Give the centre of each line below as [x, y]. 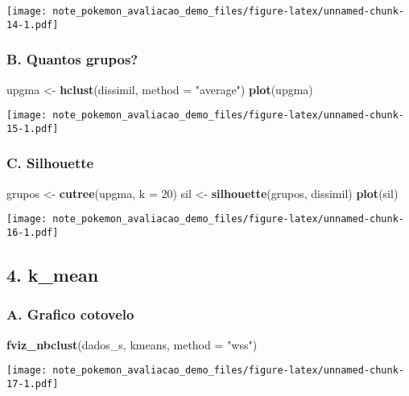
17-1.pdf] [33, 384]
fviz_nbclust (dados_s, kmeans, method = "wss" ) [132, 344]
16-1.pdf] [33, 232]
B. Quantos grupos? [72, 59]
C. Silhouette [50, 163]
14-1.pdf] [33, 25]
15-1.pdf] [33, 128]
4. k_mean [53, 274]
